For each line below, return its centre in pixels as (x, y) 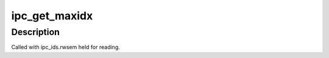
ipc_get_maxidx (52, 16)
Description (36, 32)
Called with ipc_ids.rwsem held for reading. (65, 47)
